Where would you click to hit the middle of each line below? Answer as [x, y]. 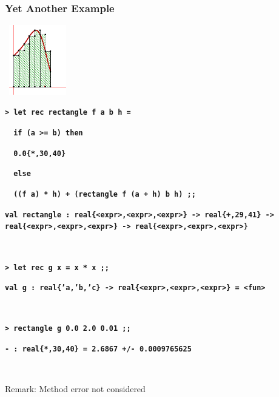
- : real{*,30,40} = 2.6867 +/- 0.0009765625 [98, 349]
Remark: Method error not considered [75, 389]
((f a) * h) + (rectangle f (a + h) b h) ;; [105, 194]
